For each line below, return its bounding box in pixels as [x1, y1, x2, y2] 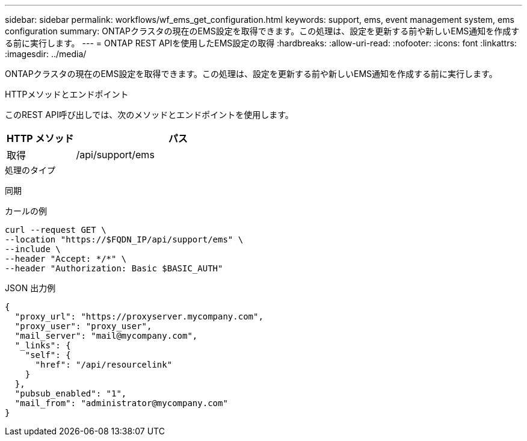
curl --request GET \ [5, 225, 106, 235]
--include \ [5, 244, 61, 254]
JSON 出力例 [5, 283, 56, 293]
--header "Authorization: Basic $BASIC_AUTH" [5, 264, 223, 273]
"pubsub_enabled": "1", [14, 389, 127, 398]
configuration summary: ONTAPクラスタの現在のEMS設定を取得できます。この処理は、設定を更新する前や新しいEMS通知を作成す [5, 26, 520, 36]
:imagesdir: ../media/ [5, 49, 87, 59]
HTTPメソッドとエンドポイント [5, 89, 129, 99]
